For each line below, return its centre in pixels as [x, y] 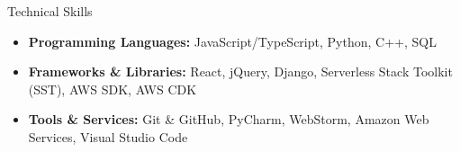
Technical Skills [50, 11]
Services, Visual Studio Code [108, 136]
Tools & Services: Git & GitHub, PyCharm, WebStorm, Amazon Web [229, 119]
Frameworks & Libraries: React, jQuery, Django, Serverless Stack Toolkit [240, 72]
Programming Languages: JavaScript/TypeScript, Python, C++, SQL [232, 41]
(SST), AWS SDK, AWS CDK [113, 89]
